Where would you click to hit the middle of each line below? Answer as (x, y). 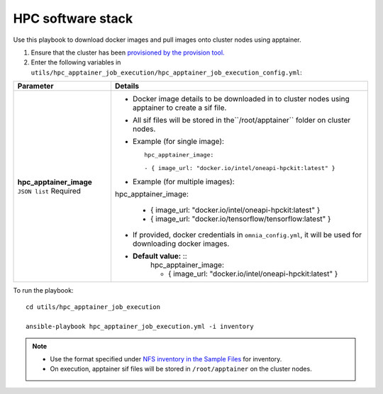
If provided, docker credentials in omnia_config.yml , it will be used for (247, 235)
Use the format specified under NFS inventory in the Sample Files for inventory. (166, 359)
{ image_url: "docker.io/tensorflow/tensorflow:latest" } (240, 219)
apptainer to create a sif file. (179, 108)
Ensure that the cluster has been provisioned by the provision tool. (128, 52)
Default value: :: (160, 257)
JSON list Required (49, 191)
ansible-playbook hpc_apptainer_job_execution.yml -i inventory (140, 327)
